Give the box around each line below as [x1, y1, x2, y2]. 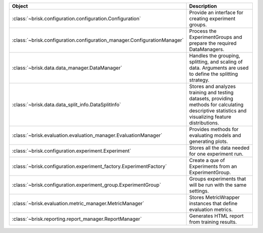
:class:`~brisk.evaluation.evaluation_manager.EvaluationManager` [12, 132, 163, 139]
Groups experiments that [189, 176, 246, 182]
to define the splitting [189, 71, 238, 77]
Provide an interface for [189, 9, 244, 16]
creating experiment [189, 15, 236, 22]
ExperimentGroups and [189, 34, 243, 40]
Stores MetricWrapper [189, 194, 240, 200]
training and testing [189, 89, 234, 96]
